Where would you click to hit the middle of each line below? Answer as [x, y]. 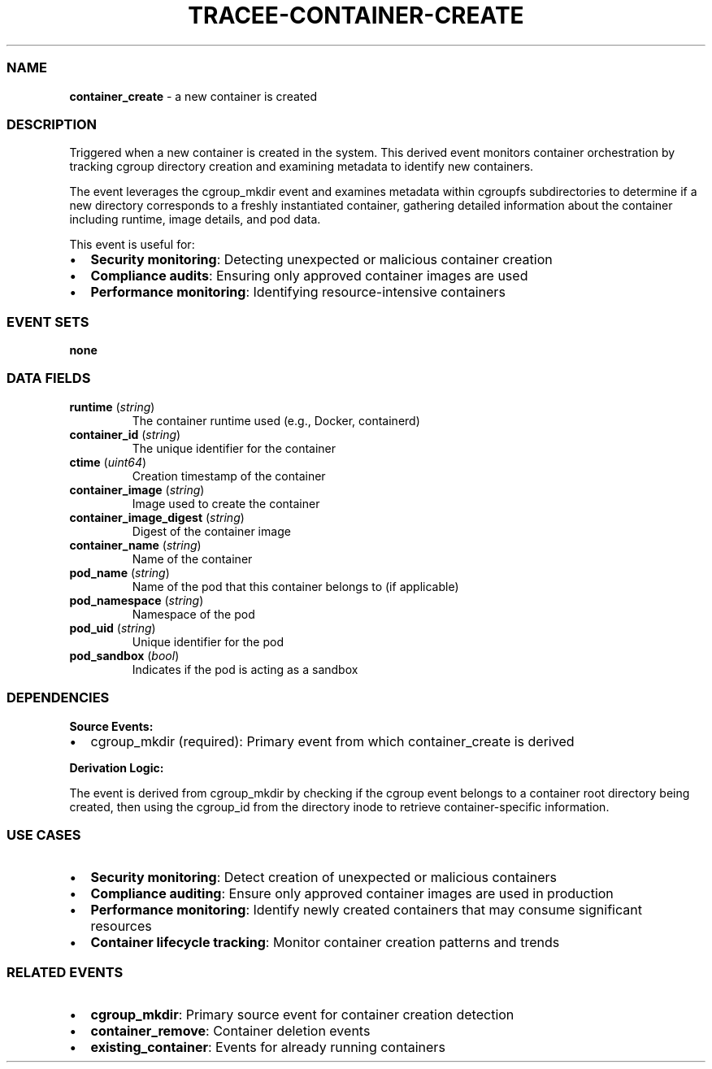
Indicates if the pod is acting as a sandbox [245, 669]
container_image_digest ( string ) [157, 517]
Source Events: [111, 726]
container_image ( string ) [137, 489]
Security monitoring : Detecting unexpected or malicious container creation [321, 260]
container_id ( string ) [125, 434]
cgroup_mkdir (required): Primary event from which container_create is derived [332, 741]
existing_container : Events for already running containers [268, 1047]
